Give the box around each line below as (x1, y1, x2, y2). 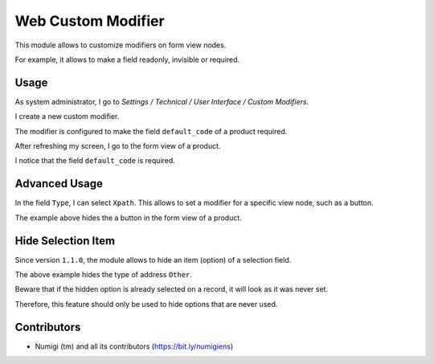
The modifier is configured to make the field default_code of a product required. (14, 126, 288, 136)
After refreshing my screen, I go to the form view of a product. (14, 141, 221, 151)
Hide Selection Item (14, 234, 116, 247)
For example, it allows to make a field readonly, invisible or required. (14, 55, 240, 64)
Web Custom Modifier (14, 12, 165, 30)
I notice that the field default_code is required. (14, 156, 176, 166)
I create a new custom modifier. (14, 112, 120, 121)
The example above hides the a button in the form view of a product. (14, 213, 243, 223)
